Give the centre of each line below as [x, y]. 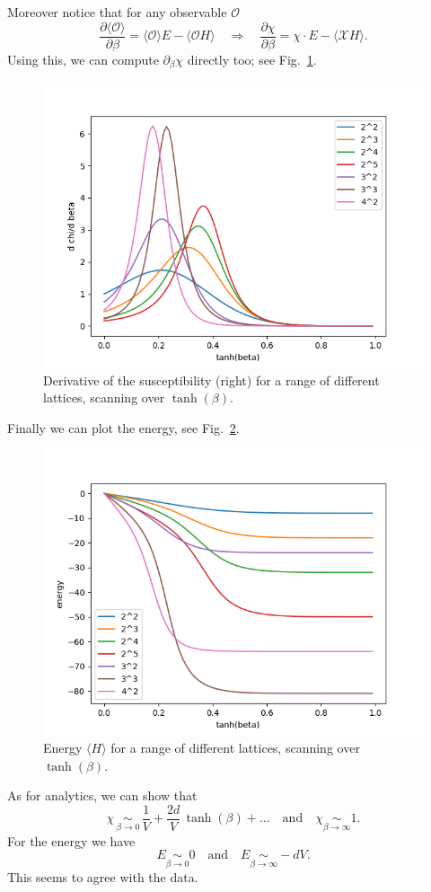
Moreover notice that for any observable [117, 12]
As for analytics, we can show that [102, 795]
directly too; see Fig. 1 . [252, 59]
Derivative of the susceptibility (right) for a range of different [211, 380]
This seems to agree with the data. [103, 877]
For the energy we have [71, 840]
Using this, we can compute [83, 59]
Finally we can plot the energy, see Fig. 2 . [123, 427]
